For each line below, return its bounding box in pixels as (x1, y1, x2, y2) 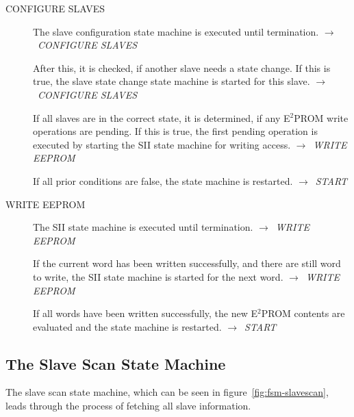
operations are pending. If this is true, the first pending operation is (33, 124, 318, 138)
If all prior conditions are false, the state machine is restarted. (33, 173, 293, 188)
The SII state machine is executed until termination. (33, 220, 253, 234)
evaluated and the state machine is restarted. (33, 319, 222, 333)
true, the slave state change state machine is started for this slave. (33, 74, 310, 88)
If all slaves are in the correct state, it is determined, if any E (33, 110, 290, 125)
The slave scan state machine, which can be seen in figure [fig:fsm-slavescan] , (5, 385, 329, 399)
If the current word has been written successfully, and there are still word (33, 256, 341, 270)
